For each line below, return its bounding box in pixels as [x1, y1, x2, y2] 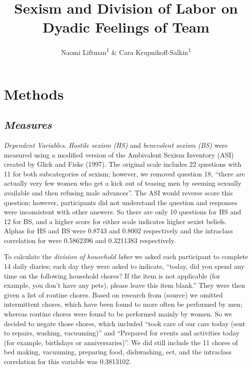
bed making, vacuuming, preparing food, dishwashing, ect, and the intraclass [4, 347, 232, 357]
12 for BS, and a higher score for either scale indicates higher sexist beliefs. [4, 216, 227, 226]
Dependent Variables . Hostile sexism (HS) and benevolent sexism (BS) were [4, 140, 228, 150]
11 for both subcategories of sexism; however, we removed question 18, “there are [4, 168, 245, 178]
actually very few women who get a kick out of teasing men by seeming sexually [4, 178, 242, 188]
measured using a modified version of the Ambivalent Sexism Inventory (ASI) [4, 149, 234, 159]
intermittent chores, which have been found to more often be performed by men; [4, 299, 243, 309]
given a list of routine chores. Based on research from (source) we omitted [4, 289, 223, 299]
